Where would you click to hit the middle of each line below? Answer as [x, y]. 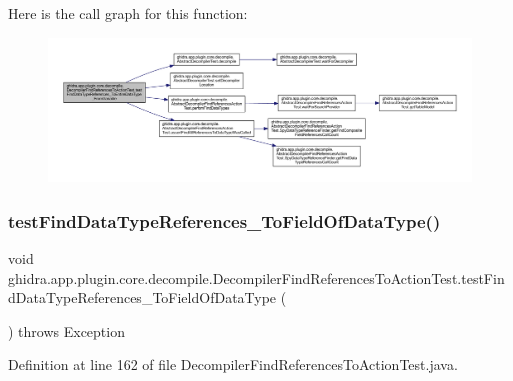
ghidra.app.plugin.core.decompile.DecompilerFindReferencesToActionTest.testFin [256, 277]
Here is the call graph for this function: [128, 13]
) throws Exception [66, 330]
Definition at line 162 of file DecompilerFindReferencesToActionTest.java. [233, 364]
